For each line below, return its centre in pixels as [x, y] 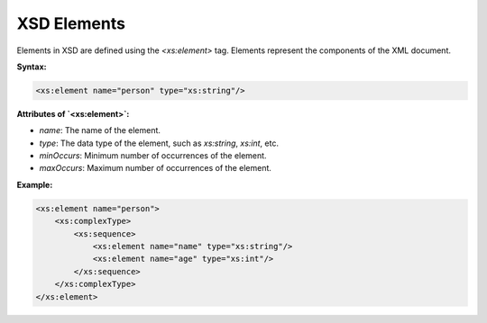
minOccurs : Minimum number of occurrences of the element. [153, 156]
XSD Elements [71, 23]
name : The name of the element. [100, 130]
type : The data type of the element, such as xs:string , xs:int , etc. [159, 143]
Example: [35, 184]
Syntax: [32, 67]
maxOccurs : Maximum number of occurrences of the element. [156, 168]
